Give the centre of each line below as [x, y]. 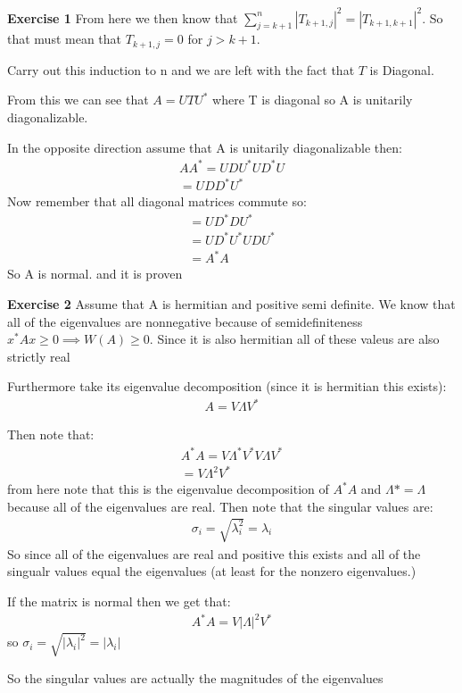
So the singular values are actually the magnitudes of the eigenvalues [195, 677]
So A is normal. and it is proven [95, 274]
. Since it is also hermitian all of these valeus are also [294, 339]
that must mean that [65, 39]
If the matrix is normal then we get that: [119, 601]
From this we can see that [78, 100]
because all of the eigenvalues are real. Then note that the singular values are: [220, 506]
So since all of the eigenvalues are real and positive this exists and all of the [214, 553]
